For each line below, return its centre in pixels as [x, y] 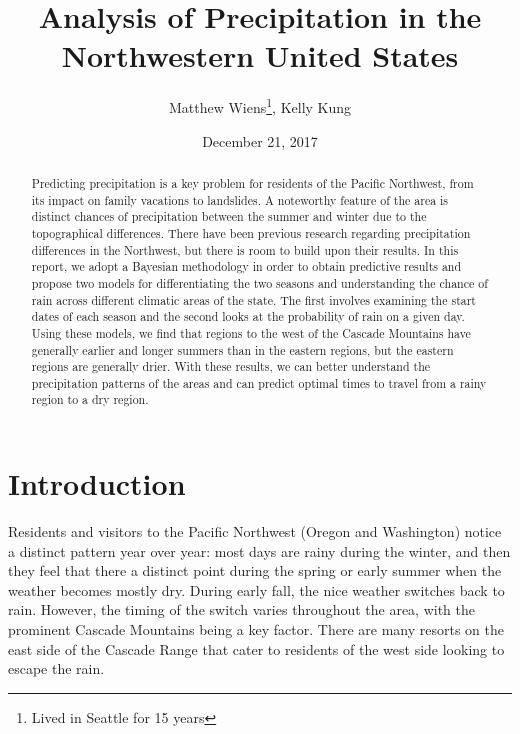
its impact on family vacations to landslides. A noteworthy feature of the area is [240, 199]
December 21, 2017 [260, 140]
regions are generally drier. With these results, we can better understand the [231, 366]
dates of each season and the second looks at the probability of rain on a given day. [248, 316]
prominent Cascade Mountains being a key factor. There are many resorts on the [256, 629]
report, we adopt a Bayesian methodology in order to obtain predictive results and [246, 266]
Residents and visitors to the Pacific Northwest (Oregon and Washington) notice [255, 531]
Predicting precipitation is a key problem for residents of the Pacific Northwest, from [252, 182]
